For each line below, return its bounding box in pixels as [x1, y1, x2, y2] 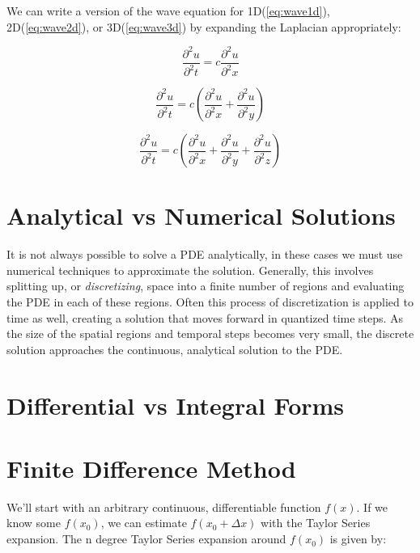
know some [6, 514, 61, 531]
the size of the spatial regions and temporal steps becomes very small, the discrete [6, 325, 414, 342]
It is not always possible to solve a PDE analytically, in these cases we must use [6, 246, 403, 263]
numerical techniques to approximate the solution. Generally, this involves [6, 261, 374, 278]
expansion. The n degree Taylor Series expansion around [6, 530, 286, 547]
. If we [356, 498, 388, 515]
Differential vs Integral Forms [6, 388, 345, 421]
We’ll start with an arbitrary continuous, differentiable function [6, 498, 321, 515]
